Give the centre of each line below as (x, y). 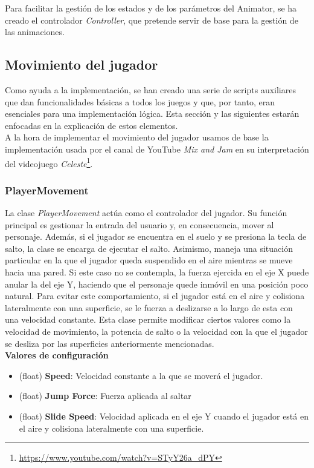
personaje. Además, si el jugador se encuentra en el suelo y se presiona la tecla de (156, 236)
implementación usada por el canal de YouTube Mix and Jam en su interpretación (157, 149)
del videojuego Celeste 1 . (49, 162)
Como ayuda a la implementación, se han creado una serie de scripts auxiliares (150, 89)
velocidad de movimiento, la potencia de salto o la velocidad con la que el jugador (156, 331)
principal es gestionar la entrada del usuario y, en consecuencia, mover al (139, 224)
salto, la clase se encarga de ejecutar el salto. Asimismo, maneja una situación (149, 248)
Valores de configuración (57, 355)
